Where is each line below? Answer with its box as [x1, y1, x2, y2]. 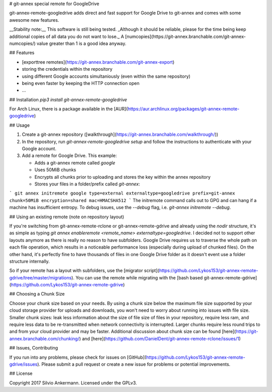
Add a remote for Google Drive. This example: [22, 153, 117, 159]
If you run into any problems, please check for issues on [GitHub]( [9, 354, 147, 360]
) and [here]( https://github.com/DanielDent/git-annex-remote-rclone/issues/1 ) [79, 335, 241, 341]
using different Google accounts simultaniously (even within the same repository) [22, 73, 191, 79]
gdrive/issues [9, 361, 38, 367]
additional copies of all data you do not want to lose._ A [9, 33, 124, 39]
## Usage [9, 122, 30, 128]
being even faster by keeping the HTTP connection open [22, 80, 140, 86]
